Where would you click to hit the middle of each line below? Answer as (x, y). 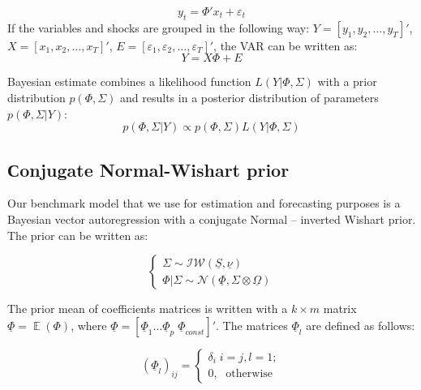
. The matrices (252, 325)
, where (89, 325)
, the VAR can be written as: (286, 45)
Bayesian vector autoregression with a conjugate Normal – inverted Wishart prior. (212, 219)
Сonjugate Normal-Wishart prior (148, 169)
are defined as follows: (361, 325)
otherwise (249, 373)
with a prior (347, 81)
